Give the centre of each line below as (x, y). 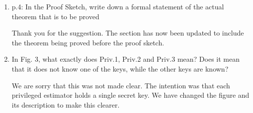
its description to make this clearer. (66, 104)
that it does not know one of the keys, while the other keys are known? (120, 68)
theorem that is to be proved (55, 16)
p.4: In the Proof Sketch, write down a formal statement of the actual (118, 6)
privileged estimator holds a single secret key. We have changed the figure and (130, 95)
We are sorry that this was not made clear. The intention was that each (121, 85)
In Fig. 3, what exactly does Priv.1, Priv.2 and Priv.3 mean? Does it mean (126, 59)
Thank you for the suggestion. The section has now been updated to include (128, 33)
